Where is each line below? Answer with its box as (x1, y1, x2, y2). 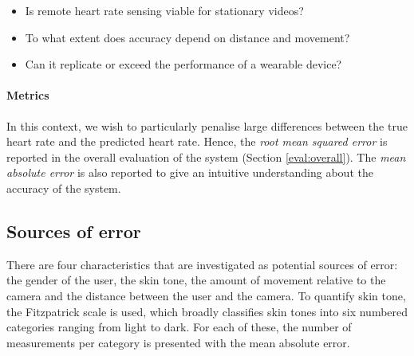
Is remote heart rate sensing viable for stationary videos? (25, 2, 304, 18)
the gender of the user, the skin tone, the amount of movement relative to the (6, 272, 386, 288)
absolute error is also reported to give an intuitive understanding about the (6, 164, 373, 181)
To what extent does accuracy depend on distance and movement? (25, 29, 350, 45)
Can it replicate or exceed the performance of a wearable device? (25, 56, 342, 72)
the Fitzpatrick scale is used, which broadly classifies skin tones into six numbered (6, 303, 408, 319)
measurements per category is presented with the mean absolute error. (6, 334, 350, 350)
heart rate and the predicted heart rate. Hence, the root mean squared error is (6, 133, 388, 150)
